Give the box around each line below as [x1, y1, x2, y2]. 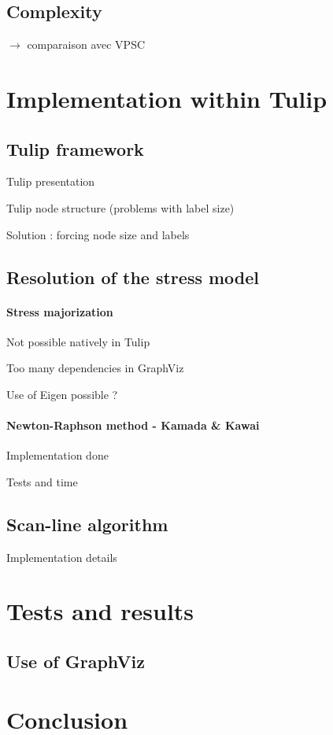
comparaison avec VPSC [27, 36, 146, 53]
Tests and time [6, 473, 78, 489]
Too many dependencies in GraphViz [6, 360, 184, 376]
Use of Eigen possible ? [6, 386, 118, 402]
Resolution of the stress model [6, 264, 260, 289]
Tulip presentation [6, 173, 95, 190]
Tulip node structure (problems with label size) [6, 199, 235, 216]
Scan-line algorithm [6, 512, 168, 536]
